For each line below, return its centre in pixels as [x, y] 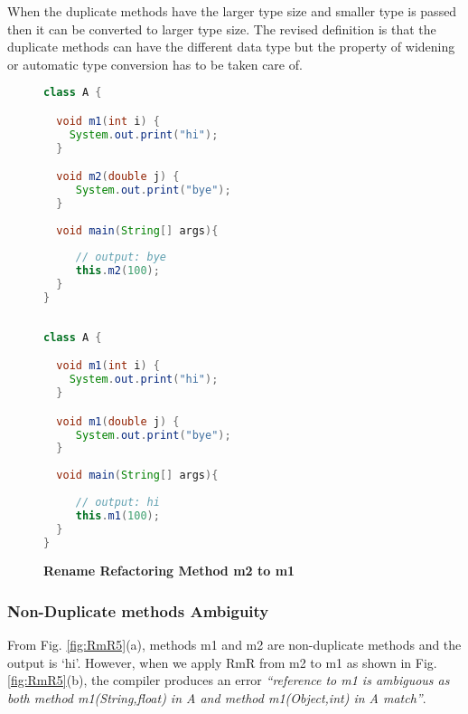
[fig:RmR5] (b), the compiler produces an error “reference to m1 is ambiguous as [229, 680]
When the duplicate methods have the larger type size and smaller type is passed [232, 11]
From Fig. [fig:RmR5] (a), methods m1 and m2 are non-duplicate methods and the [234, 645]
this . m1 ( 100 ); [117, 515]
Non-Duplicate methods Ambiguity [138, 610]
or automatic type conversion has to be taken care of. [155, 64]
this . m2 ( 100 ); [117, 271]
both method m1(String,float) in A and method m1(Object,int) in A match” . [217, 697]
